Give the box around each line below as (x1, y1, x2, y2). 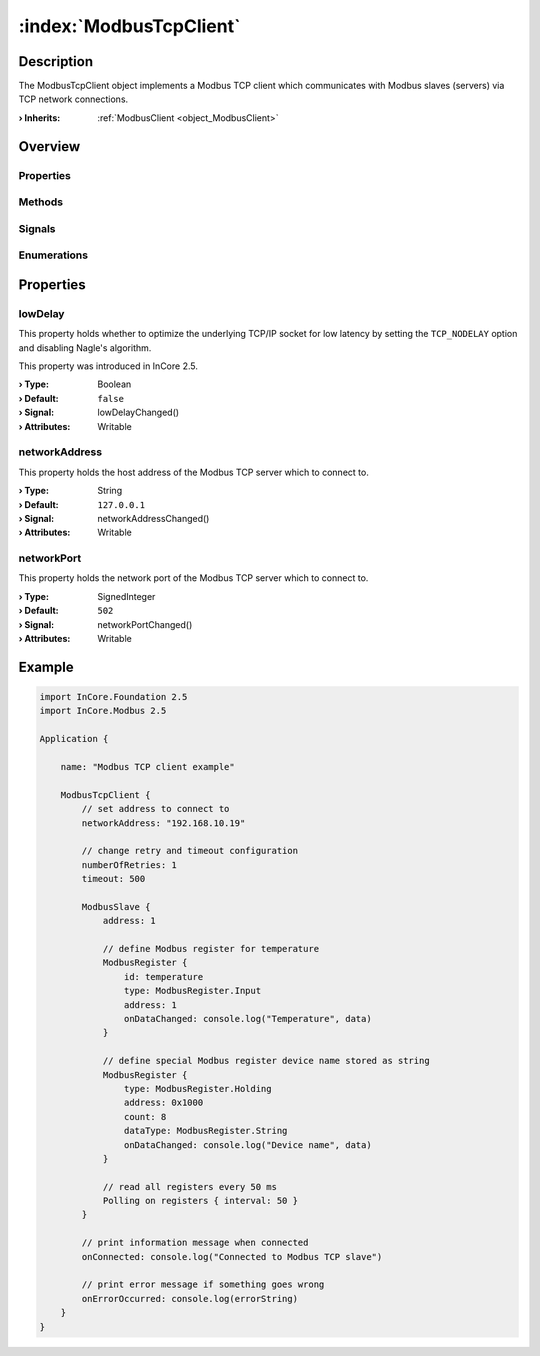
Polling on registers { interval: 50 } (102, 1195, 299, 1207)
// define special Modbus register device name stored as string (102, 1055, 430, 1067)
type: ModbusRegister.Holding (123, 1083, 272, 1094)
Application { (39, 733, 109, 745)
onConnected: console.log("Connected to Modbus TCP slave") (81, 1251, 383, 1262)
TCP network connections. (18, 93, 129, 105)
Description (18, 53, 94, 70)
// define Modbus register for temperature (102, 943, 320, 955)
